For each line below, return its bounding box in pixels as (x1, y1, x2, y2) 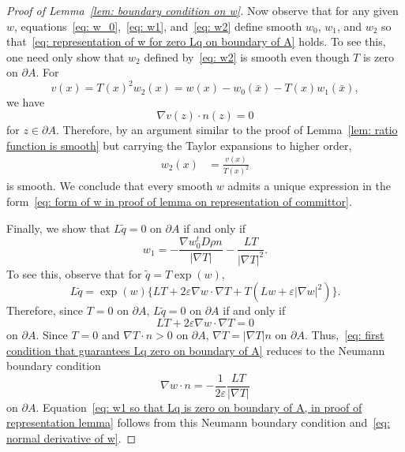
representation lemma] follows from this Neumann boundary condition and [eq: (6, 414, 390, 431)
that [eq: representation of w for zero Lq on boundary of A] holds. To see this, (6, 33, 386, 50)
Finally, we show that (6, 219, 111, 236)
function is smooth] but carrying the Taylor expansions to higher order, (6, 136, 352, 153)
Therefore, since (6, 302, 83, 319)
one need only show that (6, 48, 125, 65)
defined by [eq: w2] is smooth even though (144, 48, 350, 65)
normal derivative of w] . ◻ (6, 430, 137, 446)
